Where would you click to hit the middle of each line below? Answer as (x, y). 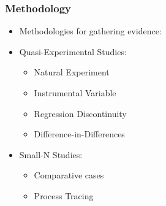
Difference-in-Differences (79, 134)
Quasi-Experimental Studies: (73, 51)
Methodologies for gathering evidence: (90, 31)
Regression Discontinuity (80, 113)
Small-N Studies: (51, 154)
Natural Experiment (72, 72)
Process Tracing (64, 195)
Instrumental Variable (75, 93)
